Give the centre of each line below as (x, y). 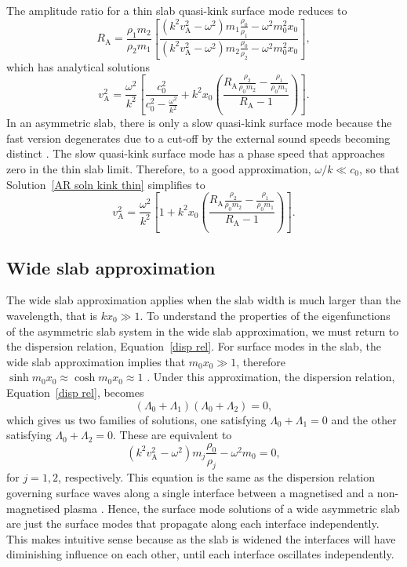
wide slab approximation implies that (96, 361)
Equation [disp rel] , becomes (75, 392)
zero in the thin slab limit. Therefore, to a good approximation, (159, 168)
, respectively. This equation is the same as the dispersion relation (217, 477)
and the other (364, 419)
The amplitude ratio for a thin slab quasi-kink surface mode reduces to (177, 10)
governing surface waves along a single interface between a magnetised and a (190, 492)
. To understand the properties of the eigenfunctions (265, 315)
